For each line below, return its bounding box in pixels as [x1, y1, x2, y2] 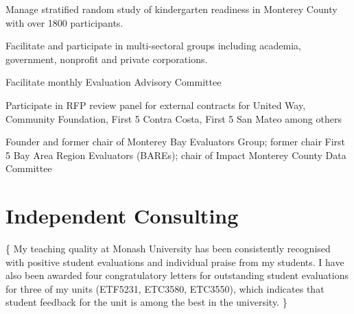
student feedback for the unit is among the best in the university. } [5, 295, 287, 309]
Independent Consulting [5, 202, 239, 230]
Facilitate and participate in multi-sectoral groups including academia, [5, 38, 302, 53]
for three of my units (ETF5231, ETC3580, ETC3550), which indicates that [5, 281, 324, 295]
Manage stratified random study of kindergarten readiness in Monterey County [5, 2, 338, 16]
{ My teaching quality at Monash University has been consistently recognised [5, 241, 331, 256]
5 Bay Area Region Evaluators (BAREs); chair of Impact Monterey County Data [5, 147, 346, 162]
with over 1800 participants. [5, 15, 123, 29]
